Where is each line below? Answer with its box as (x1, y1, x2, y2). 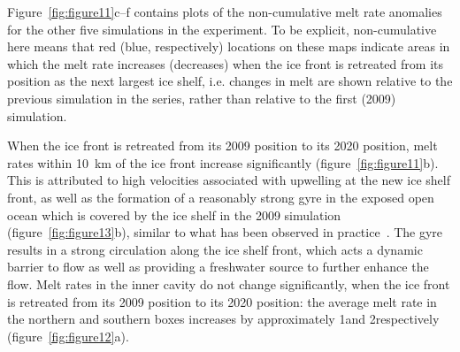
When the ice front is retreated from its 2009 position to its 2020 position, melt (7, 136, 438, 155)
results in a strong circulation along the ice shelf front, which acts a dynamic (7, 240, 423, 258)
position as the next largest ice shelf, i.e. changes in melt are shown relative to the (7, 72, 453, 90)
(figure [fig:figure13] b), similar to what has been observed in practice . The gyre (7, 223, 443, 241)
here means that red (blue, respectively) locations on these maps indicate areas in (7, 37, 450, 56)
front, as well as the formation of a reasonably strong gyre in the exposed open (7, 187, 434, 206)
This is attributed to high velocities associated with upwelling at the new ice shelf (7, 171, 450, 189)
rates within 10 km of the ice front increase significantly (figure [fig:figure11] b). (7, 153, 439, 172)
